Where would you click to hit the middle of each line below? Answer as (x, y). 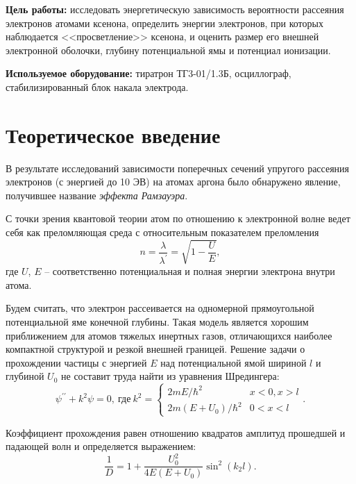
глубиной (25, 376)
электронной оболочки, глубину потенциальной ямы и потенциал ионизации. (168, 50)
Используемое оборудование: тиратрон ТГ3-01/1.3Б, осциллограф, (149, 73)
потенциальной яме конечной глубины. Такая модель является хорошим (157, 322)
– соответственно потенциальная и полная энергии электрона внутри (190, 271)
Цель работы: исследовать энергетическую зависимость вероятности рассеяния (175, 9)
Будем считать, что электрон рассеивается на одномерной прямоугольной (160, 308)
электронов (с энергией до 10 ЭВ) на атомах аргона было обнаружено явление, (173, 182)
